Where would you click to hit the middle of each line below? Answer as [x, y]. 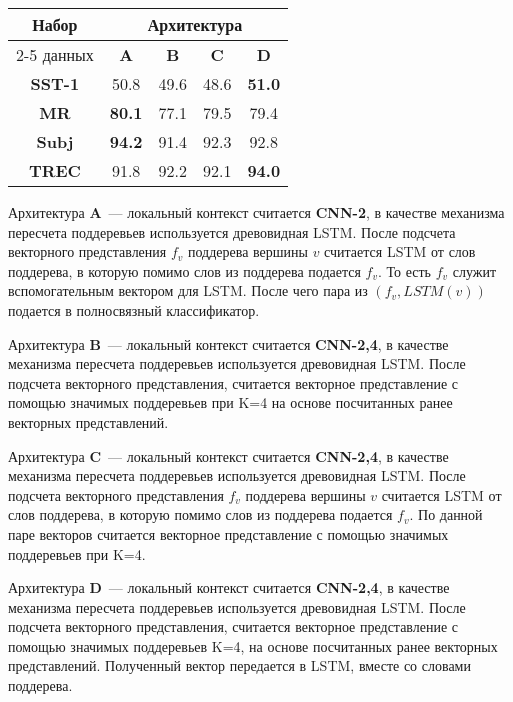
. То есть [404, 270]
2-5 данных [55, 54]
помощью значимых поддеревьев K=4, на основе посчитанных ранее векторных [253, 645]
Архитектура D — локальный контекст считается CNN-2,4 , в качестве [229, 587]
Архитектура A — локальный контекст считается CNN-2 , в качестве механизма [256, 212]
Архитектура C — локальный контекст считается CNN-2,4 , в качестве [228, 455]
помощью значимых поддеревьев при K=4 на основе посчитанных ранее [230, 402]
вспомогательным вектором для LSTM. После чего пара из [188, 290]
